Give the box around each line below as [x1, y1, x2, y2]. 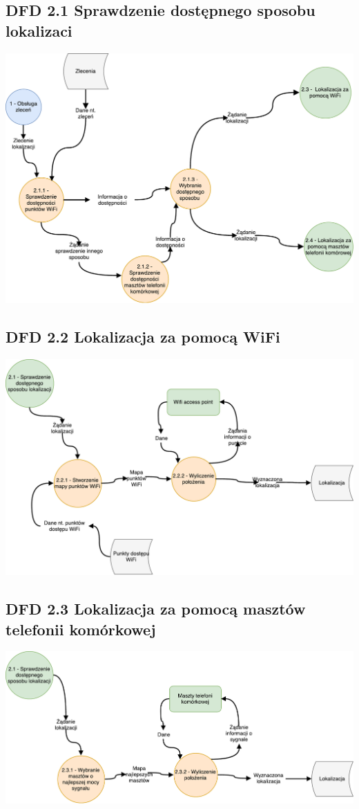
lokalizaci [6, 19, 72, 41]
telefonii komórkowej [6, 618, 156, 639]
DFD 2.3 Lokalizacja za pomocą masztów [6, 598, 306, 619]
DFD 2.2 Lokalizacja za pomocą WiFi [6, 326, 280, 347]
